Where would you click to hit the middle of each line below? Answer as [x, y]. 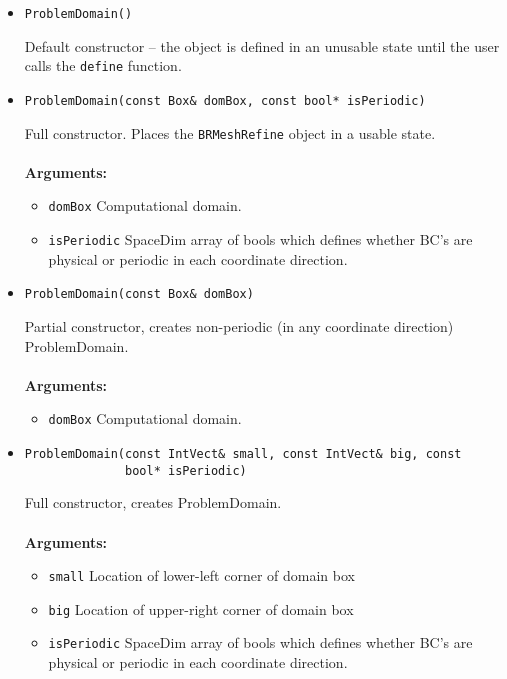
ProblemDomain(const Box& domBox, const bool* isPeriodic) [225, 100]
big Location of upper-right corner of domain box [201, 608]
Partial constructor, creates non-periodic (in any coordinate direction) [239, 325]
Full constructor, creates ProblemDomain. [153, 502]
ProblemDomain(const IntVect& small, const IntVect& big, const [243, 454]
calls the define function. [103, 65]
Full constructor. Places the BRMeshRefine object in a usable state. [230, 132]
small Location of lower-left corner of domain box [201, 575]
